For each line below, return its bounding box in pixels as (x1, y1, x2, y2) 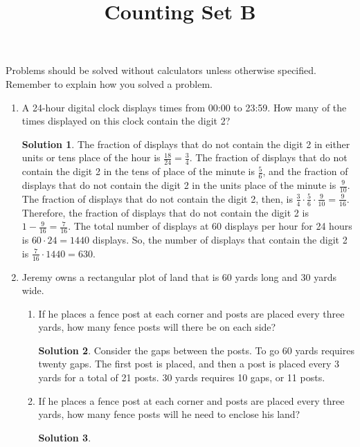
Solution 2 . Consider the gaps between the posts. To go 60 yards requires (38, 343, 354, 357)
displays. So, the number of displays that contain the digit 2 (92, 232, 348, 247)
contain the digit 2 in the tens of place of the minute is (21, 164, 255, 179)
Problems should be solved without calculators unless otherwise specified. (6, 63, 316, 77)
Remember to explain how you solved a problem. (6, 76, 213, 91)
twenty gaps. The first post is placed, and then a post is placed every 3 (38, 356, 340, 371)
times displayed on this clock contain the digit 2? (21, 113, 231, 128)
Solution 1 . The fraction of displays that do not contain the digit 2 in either (21, 136, 350, 151)
